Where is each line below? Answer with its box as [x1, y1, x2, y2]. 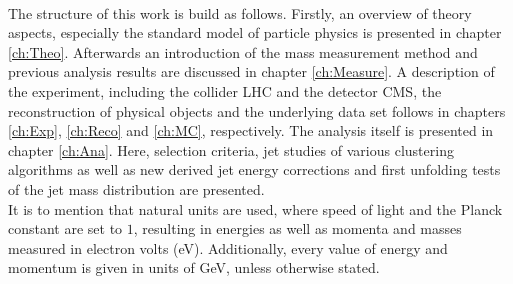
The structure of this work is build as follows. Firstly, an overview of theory [8, 2, 472, 23]
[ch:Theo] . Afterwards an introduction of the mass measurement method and [8, 41, 478, 62]
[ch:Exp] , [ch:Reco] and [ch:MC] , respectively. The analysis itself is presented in [8, 120, 494, 141]
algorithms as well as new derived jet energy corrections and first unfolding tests [8, 159, 501, 180]
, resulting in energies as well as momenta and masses [133, 218, 462, 239]
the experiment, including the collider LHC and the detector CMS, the [8, 80, 442, 101]
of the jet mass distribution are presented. [8, 178, 265, 199]
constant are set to [8, 218, 123, 239]
